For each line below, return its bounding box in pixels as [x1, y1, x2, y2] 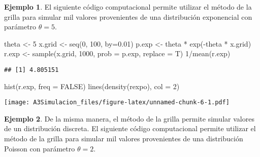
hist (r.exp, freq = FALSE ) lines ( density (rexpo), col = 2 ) [4, 81, 180, 91]
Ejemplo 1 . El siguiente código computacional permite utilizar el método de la [4, 2, 252, 12]
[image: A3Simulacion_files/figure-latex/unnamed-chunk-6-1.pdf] [4, 99, 230, 106]
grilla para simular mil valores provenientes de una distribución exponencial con [4, 11, 252, 22]
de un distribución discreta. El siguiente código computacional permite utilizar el [4, 123, 256, 134]
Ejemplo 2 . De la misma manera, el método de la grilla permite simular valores [4, 113, 254, 124]
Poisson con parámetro [4, 143, 75, 153]
